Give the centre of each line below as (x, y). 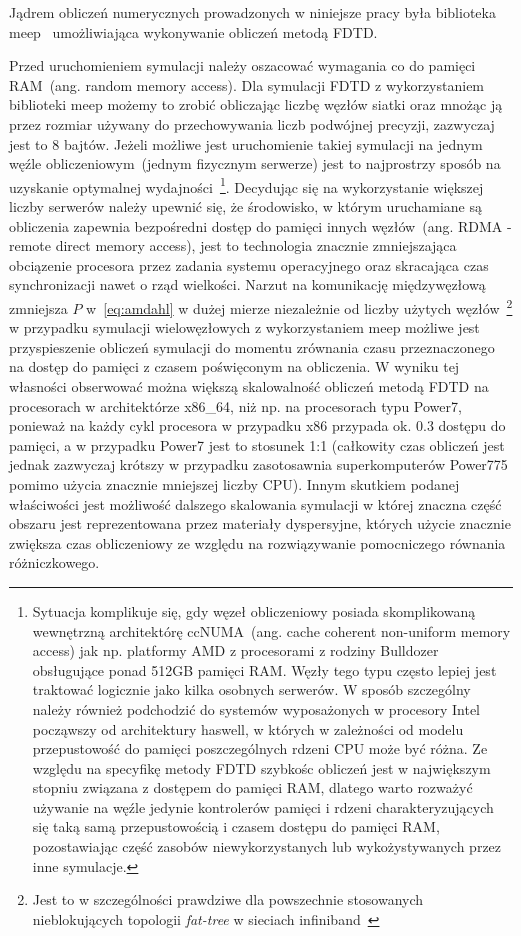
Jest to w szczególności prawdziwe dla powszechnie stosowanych (228, 899)
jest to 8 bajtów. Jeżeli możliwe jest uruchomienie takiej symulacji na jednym (246, 143)
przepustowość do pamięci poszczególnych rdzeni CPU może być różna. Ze (260, 748)
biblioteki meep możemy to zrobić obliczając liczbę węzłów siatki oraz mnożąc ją (256, 104)
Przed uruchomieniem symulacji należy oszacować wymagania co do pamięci (242, 65)
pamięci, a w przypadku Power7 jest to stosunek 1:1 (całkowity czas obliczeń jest (257, 444)
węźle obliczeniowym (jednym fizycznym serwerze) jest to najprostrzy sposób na (255, 163)
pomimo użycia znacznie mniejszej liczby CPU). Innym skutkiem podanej (234, 483)
